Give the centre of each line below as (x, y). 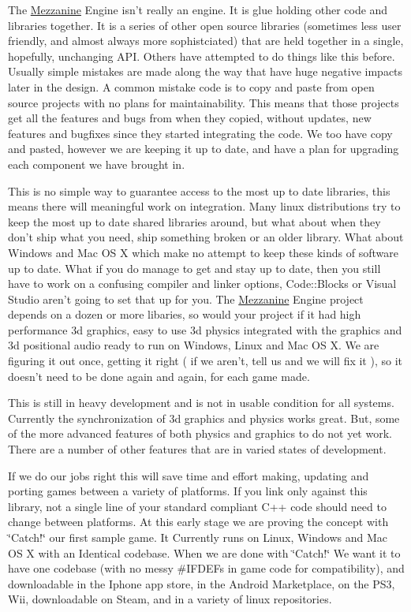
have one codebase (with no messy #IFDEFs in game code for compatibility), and (206, 568)
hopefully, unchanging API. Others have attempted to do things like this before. (202, 56)
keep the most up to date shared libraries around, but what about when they (194, 221)
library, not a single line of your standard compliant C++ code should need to (197, 506)
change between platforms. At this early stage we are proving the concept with (198, 522)
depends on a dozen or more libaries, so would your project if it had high (185, 314)
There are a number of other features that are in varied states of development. (197, 449)
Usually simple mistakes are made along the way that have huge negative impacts (205, 71)
